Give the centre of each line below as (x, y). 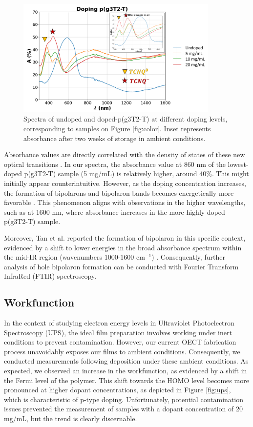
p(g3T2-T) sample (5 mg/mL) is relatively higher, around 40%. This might (137, 173)
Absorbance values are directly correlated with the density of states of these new (125, 154)
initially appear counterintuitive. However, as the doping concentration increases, (125, 183)
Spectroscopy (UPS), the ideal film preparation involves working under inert (118, 332)
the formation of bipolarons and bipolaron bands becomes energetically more (119, 193)
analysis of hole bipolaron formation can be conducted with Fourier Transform (121, 266)
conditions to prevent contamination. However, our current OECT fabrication (120, 342)
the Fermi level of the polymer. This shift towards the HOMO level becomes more (126, 380)
